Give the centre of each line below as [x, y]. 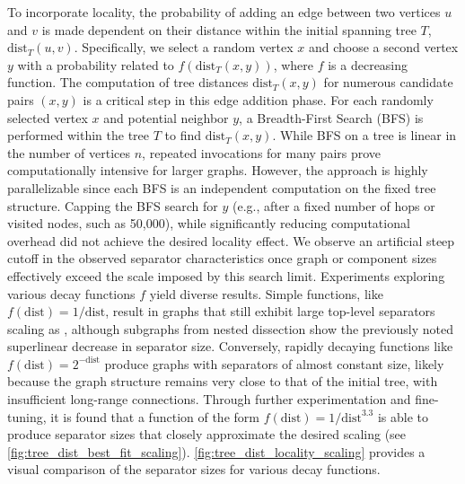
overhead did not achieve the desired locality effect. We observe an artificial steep [231, 240]
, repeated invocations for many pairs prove [262, 152]
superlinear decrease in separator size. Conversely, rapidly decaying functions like [230, 346]
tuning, [27, 416]
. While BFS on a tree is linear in [364, 135]
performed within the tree [79, 135]
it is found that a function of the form [155, 416]
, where [293, 64]
